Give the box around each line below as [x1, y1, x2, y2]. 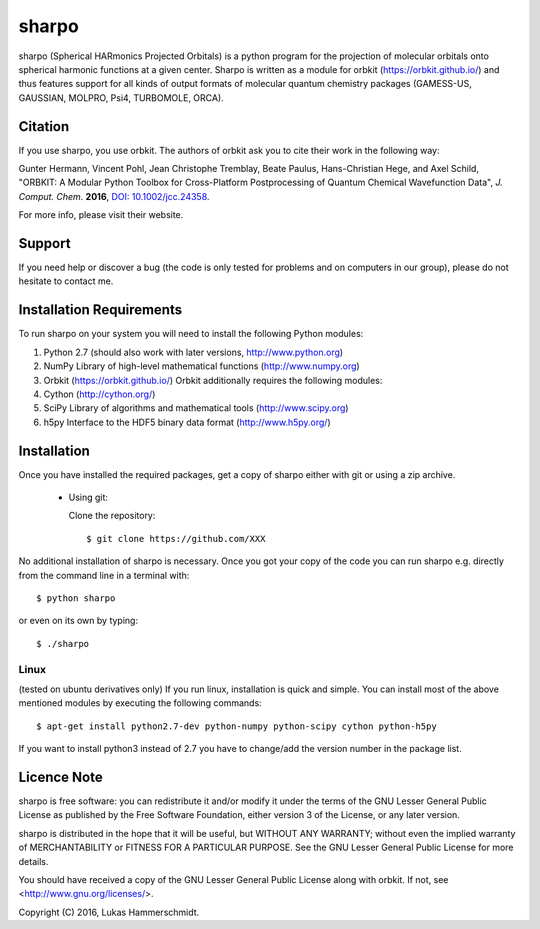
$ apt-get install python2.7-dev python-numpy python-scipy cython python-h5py [36, 720, 437, 732]
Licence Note [18, 768, 104, 785]
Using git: [68, 491, 109, 504]
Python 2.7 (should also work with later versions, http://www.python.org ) [43, 346, 344, 358]
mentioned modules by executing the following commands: [18, 697, 262, 709]
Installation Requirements [18, 301, 183, 319]
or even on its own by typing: [18, 615, 139, 627]
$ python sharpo [36, 592, 116, 604]
